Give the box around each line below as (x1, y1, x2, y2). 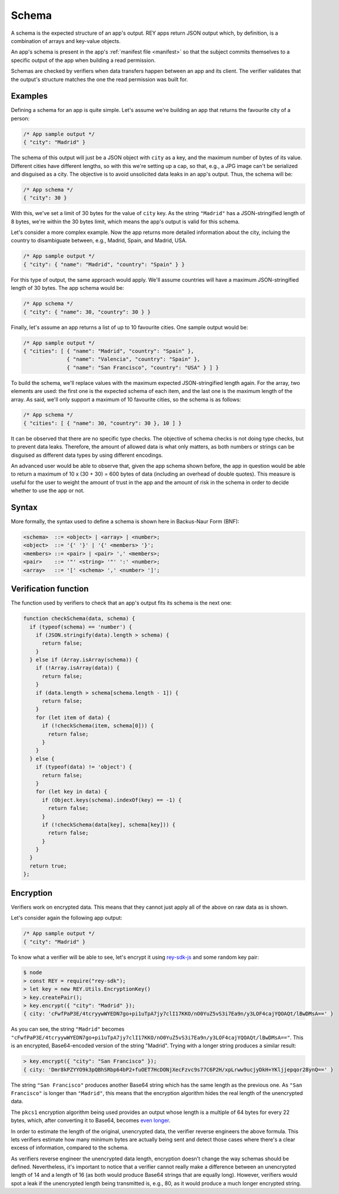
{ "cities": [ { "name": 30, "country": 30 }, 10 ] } (23, 420, 182, 427)
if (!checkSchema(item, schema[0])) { (42, 723, 154, 729)
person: (11, 115, 30, 122)
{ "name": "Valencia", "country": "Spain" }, (67, 356, 201, 362)
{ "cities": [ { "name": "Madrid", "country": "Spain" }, (23, 348, 194, 354)
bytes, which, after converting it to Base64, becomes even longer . (11, 1117, 171, 1124)
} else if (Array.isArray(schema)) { (29, 657, 138, 663)
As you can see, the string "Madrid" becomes (11, 1025, 125, 1033)
